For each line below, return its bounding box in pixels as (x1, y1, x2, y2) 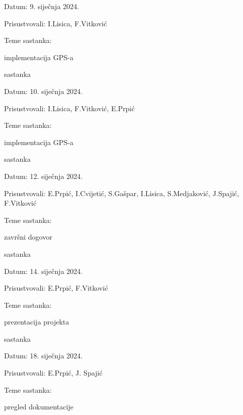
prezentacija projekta (4, 316, 69, 327)
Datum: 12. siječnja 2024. (4, 170, 83, 181)
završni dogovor (4, 232, 53, 242)
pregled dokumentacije (4, 401, 74, 412)
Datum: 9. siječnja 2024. (4, 1, 79, 11)
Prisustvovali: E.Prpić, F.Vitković (4, 283, 108, 293)
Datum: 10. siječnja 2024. (4, 85, 83, 96)
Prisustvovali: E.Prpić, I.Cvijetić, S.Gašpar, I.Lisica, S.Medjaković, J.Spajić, (4, 188, 239, 198)
